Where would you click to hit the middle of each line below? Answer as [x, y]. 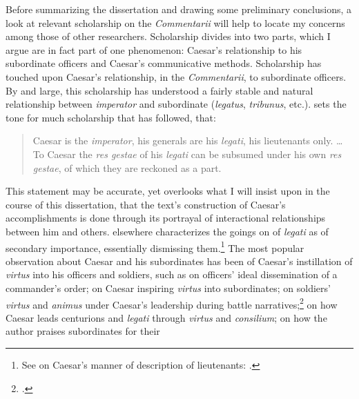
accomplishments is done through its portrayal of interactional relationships [166, 218]
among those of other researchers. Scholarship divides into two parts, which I [168, 36]
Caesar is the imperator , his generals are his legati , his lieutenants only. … [188, 140]
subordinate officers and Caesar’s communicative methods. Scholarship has [164, 63]
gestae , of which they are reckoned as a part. [127, 167]
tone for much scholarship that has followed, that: [111, 117]
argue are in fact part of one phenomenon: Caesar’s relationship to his [154, 49]
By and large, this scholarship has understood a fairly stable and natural [159, 90]
